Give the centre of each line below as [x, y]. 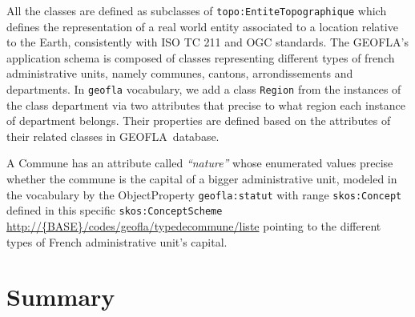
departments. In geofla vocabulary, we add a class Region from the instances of [204, 89]
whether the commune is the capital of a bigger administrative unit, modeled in [202, 179]
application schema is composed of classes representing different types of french [201, 57]
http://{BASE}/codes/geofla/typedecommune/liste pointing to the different [194, 225]
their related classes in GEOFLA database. [113, 136]
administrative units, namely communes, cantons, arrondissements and [180, 73]
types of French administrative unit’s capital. [117, 241]
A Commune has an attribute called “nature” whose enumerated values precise [200, 163]
